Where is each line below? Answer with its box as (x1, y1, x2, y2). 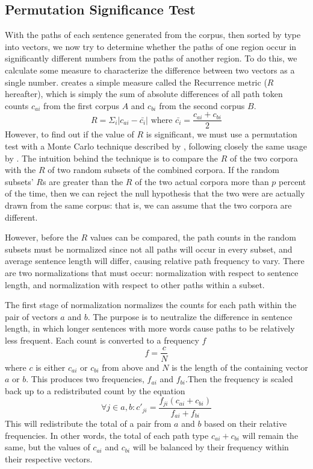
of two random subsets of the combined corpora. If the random (48, 163, 279, 176)
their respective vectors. (5, 453, 93, 465)
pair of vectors (5, 310, 58, 323)
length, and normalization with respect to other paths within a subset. (5, 278, 265, 291)
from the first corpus (43, 99, 120, 112)
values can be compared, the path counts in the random (90, 231, 296, 244)
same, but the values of (5, 441, 90, 453)
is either (36, 360, 66, 373)
